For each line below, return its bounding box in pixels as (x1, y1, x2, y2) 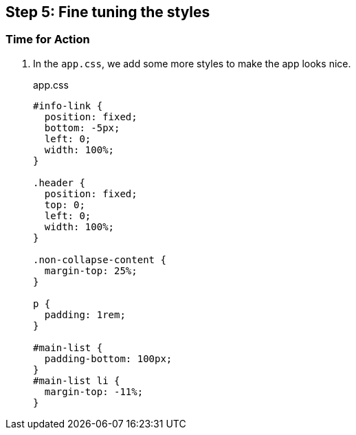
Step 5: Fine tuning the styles (5, 3, 210, 21)
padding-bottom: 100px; (44, 353, 173, 364)
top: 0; (44, 199, 85, 210)
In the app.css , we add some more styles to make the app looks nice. (33, 57, 351, 69)
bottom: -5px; (44, 122, 120, 133)
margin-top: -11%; (44, 386, 144, 397)
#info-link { (33, 100, 103, 111)
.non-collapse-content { (33, 254, 166, 265)
